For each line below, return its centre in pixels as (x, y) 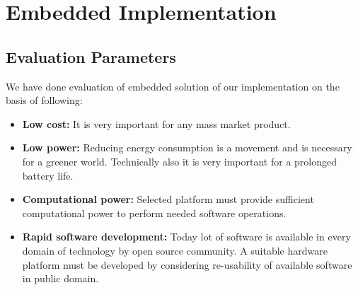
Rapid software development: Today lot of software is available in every (186, 237)
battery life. (48, 175)
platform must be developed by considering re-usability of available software (187, 264)
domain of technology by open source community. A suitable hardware (175, 250)
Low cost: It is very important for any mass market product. (156, 123)
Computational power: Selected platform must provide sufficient (168, 199)
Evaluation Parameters (91, 56)
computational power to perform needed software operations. (154, 213)
